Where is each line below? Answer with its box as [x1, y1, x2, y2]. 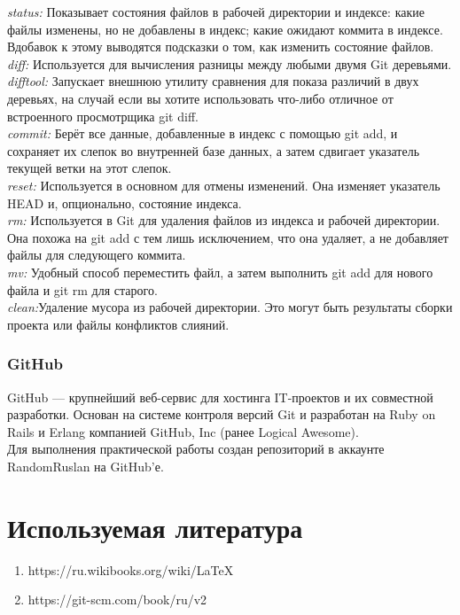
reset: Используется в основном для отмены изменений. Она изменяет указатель [7, 175, 441, 194]
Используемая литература [7, 509, 303, 545]
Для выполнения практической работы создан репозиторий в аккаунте [7, 440, 385, 458]
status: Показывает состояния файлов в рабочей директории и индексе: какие [7, 3, 425, 20]
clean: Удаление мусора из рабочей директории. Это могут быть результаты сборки [7, 298, 453, 316]
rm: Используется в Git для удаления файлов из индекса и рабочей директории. [7, 211, 441, 230]
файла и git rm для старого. [7, 280, 158, 299]
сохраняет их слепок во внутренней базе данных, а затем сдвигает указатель [7, 141, 420, 160]
